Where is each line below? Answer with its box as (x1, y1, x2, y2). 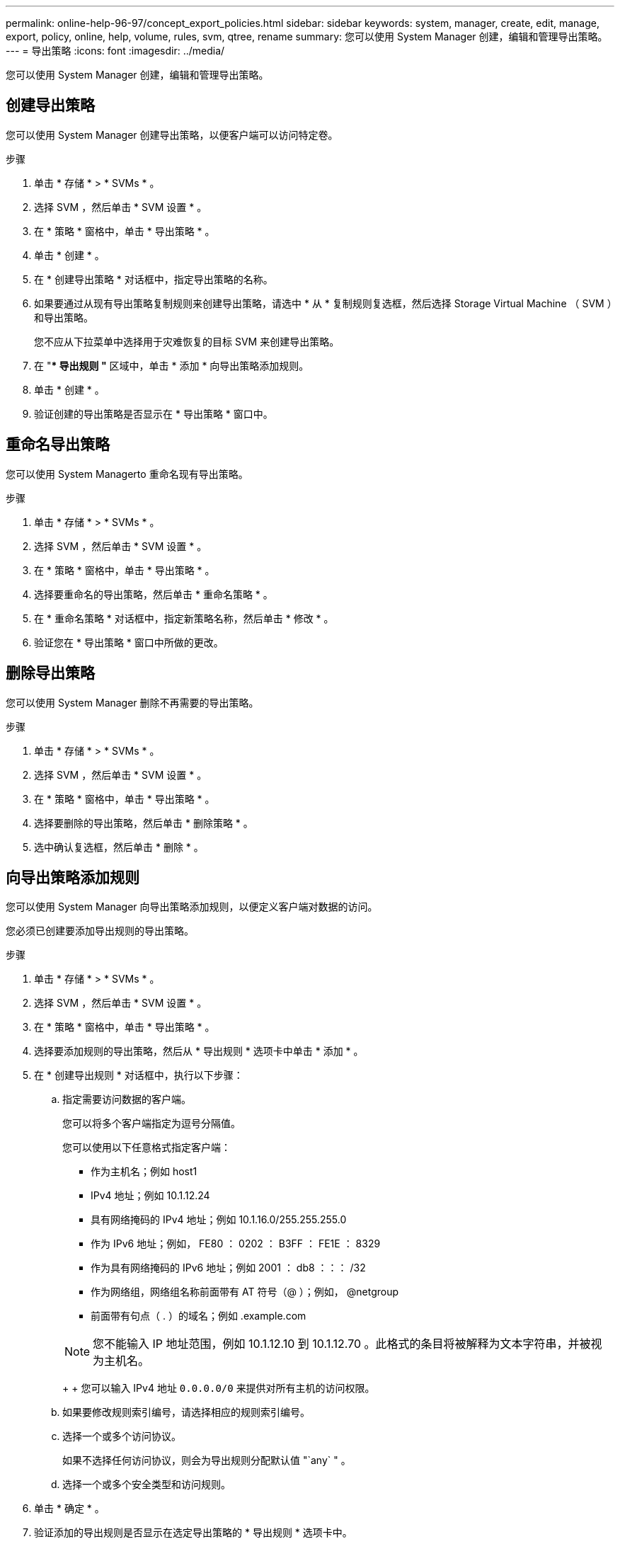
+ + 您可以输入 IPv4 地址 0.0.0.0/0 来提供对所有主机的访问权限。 (62, 1382, 375, 1395)
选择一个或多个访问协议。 (62, 1430, 181, 1443)
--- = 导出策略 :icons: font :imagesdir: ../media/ (6, 45, 225, 57)
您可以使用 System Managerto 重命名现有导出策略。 (6, 467, 248, 480)
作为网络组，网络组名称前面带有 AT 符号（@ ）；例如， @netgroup (91, 1286, 399, 1298)
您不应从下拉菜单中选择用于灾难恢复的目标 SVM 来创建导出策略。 (34, 335, 340, 348)
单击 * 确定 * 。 (34, 1502, 105, 1515)
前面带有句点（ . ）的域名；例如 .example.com (91, 1310, 306, 1322)
